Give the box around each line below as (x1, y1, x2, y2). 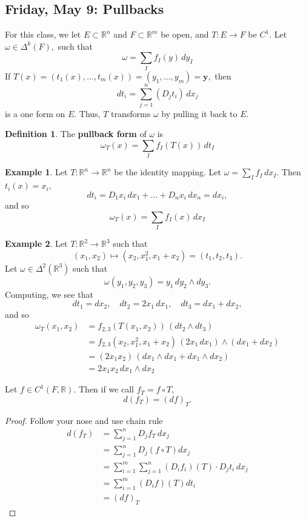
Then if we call (78, 383, 134, 395)
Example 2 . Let (5, 237, 68, 250)
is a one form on (5, 107, 65, 119)
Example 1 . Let (5, 166, 68, 178)
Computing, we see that (5, 287, 93, 300)
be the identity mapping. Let (114, 166, 222, 178)
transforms (111, 107, 151, 119)
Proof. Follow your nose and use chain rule (5, 414, 163, 426)
